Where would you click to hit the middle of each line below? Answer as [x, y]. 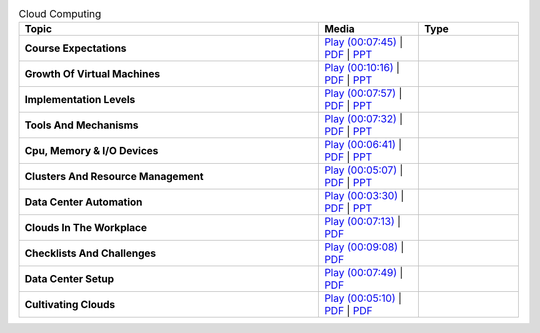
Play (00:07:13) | [363, 222]
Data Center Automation [83, 202]
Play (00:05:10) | [363, 298]
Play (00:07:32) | [364, 119]
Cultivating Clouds [70, 305]
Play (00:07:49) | [364, 273]
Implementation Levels [80, 100]
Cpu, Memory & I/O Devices [91, 151]
